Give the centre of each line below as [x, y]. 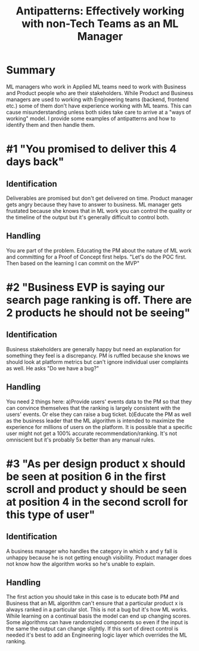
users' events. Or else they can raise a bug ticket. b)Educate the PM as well [99, 414]
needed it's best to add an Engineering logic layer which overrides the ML [97, 635]
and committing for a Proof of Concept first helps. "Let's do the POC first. [96, 257]
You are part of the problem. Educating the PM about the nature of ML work [99, 250]
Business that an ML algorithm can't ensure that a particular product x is [95, 603]
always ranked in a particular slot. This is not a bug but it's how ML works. [97, 610]
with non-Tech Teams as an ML [100, 24]
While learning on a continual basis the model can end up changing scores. [99, 616]
